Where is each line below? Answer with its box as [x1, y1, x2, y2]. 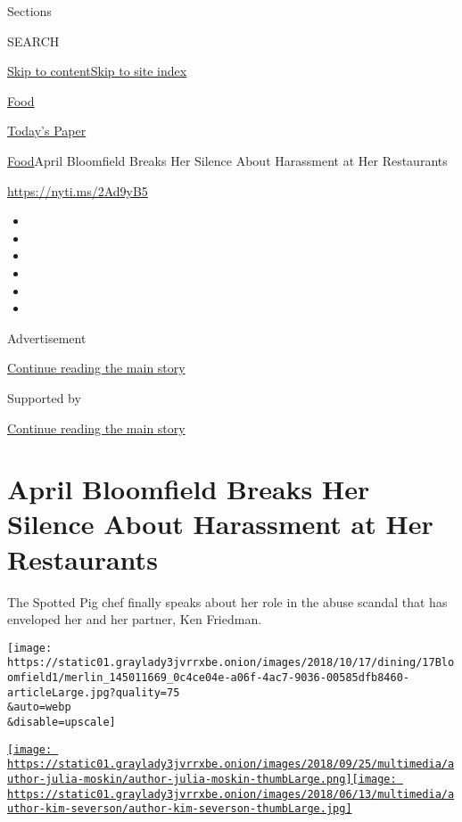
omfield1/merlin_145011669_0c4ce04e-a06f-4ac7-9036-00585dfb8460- [7, 671, 410, 685]
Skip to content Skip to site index [7, 62, 187, 80]
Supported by [7, 388, 81, 407]
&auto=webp [7, 701, 71, 714]
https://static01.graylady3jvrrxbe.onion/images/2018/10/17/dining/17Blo [7, 656, 455, 670]
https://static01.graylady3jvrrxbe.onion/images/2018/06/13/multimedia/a [7, 787, 455, 801]
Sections [7, 2, 52, 20]
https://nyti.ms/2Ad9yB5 [7, 181, 148, 200]
